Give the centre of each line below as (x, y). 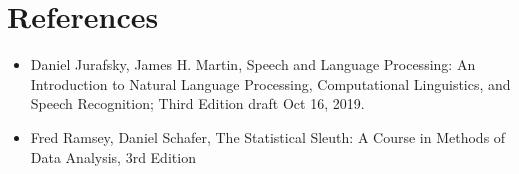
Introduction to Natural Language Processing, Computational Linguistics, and (270, 83)
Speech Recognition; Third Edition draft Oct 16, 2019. (197, 103)
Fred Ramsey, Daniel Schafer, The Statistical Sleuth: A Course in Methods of (268, 136)
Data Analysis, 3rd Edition (113, 156)
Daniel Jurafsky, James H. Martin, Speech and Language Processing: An (253, 64)
